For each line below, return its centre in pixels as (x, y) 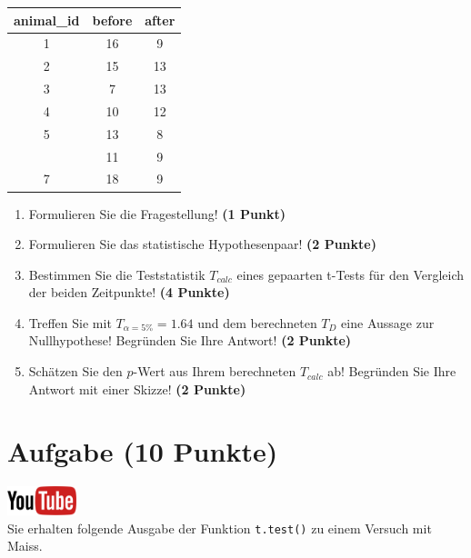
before (112, 20)
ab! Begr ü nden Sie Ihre (392, 371)
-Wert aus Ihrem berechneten (215, 371)
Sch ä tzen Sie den (75, 371)
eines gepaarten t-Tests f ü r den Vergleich (351, 274)
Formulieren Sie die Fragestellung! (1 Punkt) (157, 213)
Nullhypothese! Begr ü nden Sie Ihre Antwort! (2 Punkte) (190, 340)
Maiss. (25, 546)
